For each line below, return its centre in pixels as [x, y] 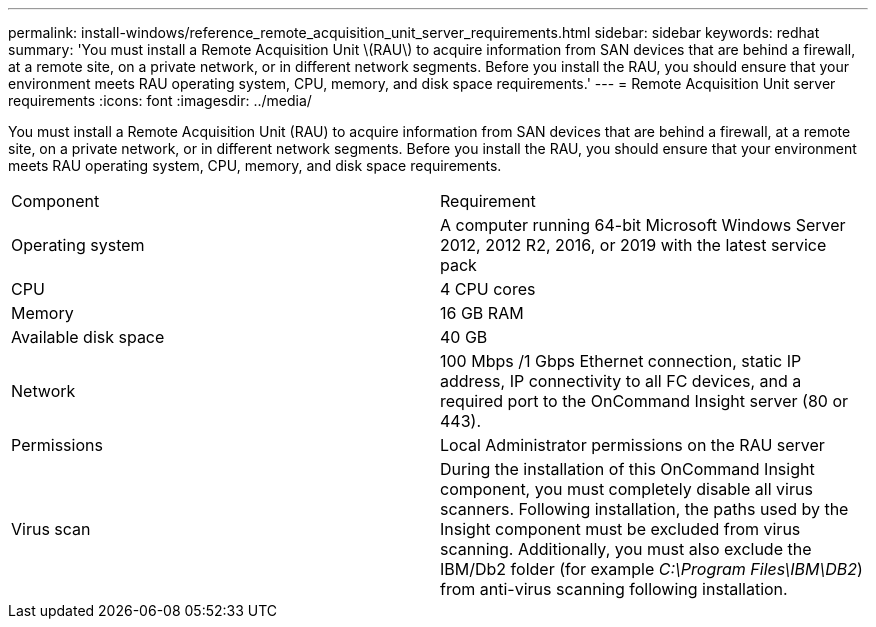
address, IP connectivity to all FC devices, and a [621, 381]
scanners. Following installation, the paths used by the [644, 509]
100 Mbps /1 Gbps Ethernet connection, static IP [621, 361]
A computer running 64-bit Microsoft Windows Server [643, 225]
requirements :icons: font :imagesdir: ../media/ [160, 100]
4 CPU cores [488, 289]
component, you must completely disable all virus [626, 489]
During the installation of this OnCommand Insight [627, 469]
